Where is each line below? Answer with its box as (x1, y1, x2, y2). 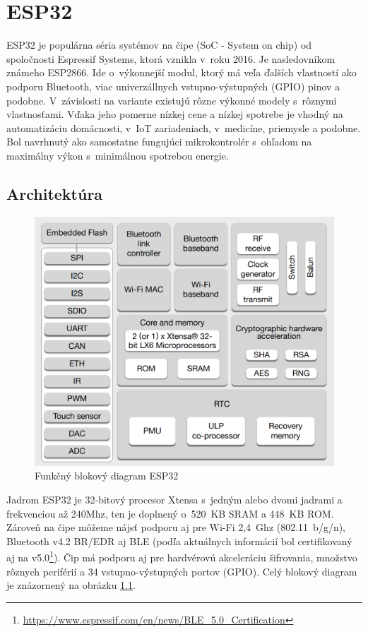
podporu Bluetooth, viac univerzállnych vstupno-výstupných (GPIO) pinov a (6, 78, 340, 93)
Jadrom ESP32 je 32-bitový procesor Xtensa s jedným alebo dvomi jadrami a (6, 492, 343, 507)
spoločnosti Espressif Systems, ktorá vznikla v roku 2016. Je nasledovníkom (6, 51, 336, 66)
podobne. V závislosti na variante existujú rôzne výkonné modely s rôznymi (6, 93, 337, 107)
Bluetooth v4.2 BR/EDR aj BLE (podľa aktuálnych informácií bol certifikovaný (6, 533, 352, 548)
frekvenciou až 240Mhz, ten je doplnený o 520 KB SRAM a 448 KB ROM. (6, 506, 334, 520)
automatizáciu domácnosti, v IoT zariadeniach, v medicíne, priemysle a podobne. (6, 120, 361, 135)
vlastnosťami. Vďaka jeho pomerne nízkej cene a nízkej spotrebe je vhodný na (6, 107, 343, 121)
